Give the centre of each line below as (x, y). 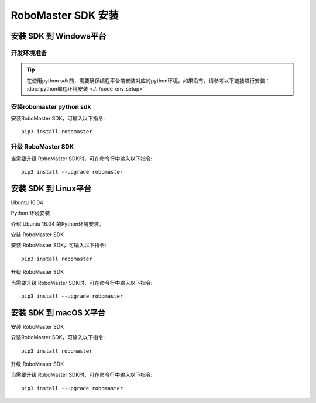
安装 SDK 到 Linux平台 (51, 188)
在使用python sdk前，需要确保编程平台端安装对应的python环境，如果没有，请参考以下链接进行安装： (148, 80)
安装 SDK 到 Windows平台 (59, 36)
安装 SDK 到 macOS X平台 (58, 313)
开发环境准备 (29, 53)
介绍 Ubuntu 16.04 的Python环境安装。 (58, 224)
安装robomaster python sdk (51, 106)
